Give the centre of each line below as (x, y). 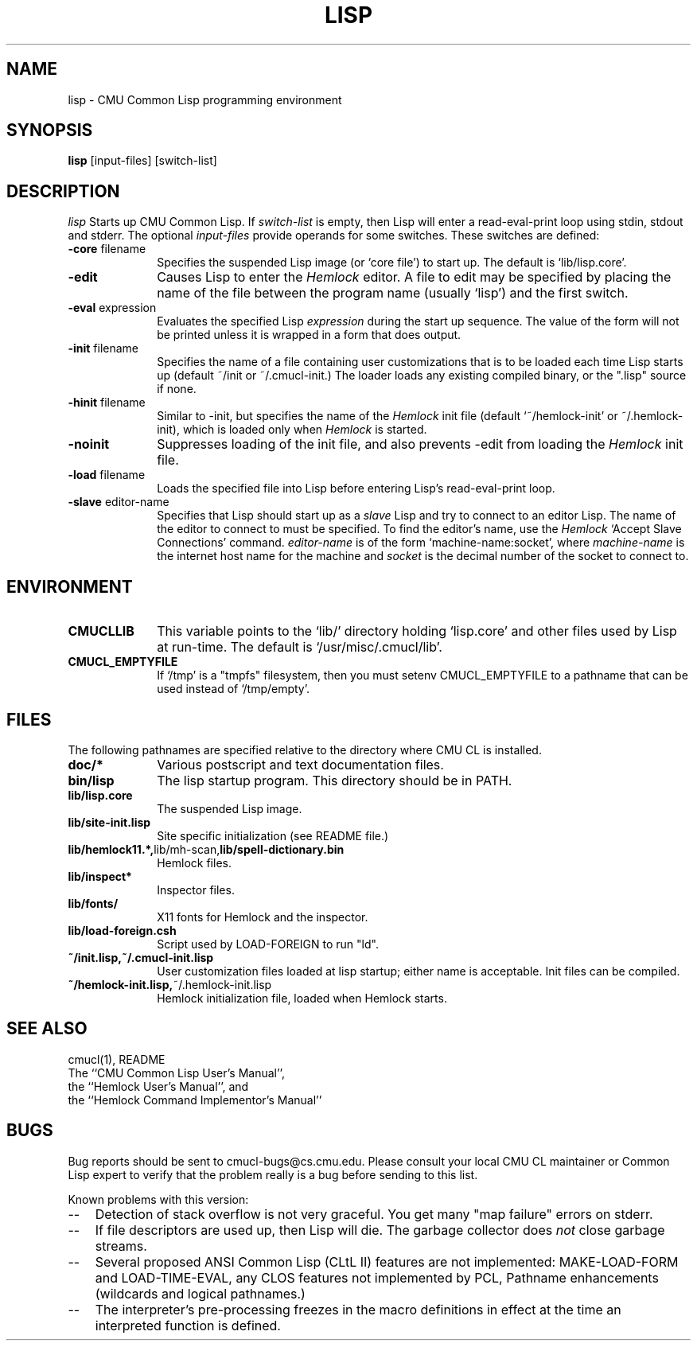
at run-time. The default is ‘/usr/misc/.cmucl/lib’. (300, 647)
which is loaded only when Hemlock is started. (305, 430)
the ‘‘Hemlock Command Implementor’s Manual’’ (195, 1100)
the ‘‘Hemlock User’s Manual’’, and (158, 1086)
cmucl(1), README (117, 1059)
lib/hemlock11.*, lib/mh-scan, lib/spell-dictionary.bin (206, 849)
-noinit (89, 444)
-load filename (107, 475)
